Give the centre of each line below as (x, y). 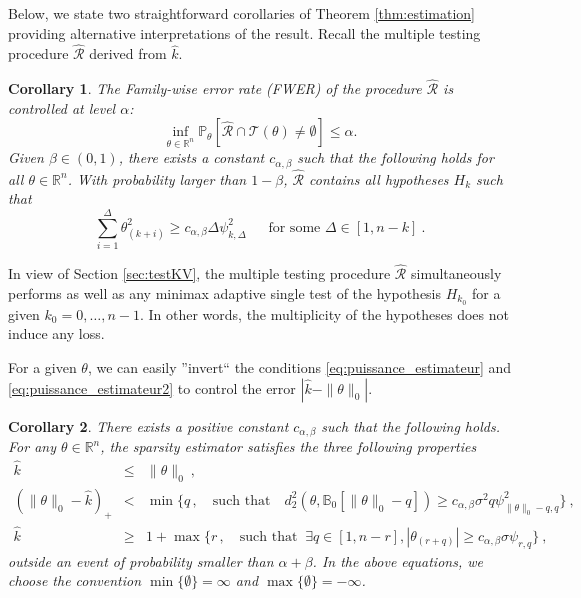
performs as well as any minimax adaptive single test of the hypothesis (225, 292)
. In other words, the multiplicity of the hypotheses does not (324, 313)
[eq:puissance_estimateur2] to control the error (152, 387)
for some (294, 227)
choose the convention (75, 580)
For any (32, 446)
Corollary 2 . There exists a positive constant (148, 425)
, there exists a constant (191, 157)
